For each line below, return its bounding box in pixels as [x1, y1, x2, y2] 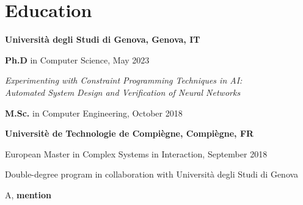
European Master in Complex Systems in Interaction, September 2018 [5, 147, 268, 160]
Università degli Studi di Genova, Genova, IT [5, 33, 200, 46]
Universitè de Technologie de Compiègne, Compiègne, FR [5, 127, 254, 140]
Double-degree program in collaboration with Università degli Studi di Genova [5, 168, 299, 181]
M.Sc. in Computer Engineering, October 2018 [5, 106, 183, 119]
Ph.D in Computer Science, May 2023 [5, 53, 150, 66]
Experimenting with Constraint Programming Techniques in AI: [5, 74, 243, 87]
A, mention [5, 188, 52, 201]
